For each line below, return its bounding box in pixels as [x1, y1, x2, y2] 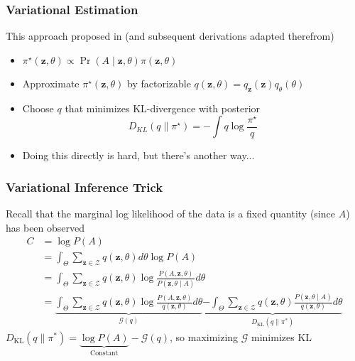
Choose [22, 100, 54, 115]
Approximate [22, 75, 80, 90]
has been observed [6, 220, 85, 235]
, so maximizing [169, 329, 239, 344]
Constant [90, 349, 119, 357]
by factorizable [127, 75, 191, 90]
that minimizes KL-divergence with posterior [65, 100, 261, 115]
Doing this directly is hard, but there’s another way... [22, 148, 255, 163]
